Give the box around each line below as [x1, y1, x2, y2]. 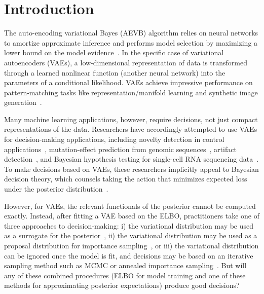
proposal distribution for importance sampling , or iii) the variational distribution [4, 240, 259, 250]
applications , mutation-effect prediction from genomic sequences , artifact [4, 143, 237, 154]
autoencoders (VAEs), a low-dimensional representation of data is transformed [4, 57, 247, 67]
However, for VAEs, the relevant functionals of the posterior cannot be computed [4, 200, 256, 211]
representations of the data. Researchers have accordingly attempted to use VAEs [4, 124, 257, 134]
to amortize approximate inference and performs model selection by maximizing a [4, 37, 258, 48]
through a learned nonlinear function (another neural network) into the [4, 67, 225, 78]
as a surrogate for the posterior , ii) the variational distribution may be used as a [4, 230, 257, 241]
